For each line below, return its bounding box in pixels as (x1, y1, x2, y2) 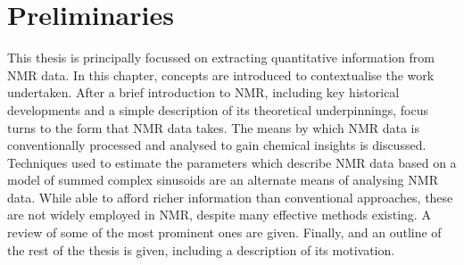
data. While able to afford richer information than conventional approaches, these (7, 187, 453, 206)
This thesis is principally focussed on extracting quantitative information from (7, 48, 435, 67)
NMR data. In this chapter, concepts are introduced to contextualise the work (7, 65, 435, 84)
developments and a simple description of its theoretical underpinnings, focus (7, 100, 428, 119)
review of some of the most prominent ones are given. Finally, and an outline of (7, 223, 442, 242)
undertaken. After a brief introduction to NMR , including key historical (7, 83, 400, 102)
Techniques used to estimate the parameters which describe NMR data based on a (7, 153, 457, 171)
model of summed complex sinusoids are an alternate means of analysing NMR (7, 170, 438, 189)
